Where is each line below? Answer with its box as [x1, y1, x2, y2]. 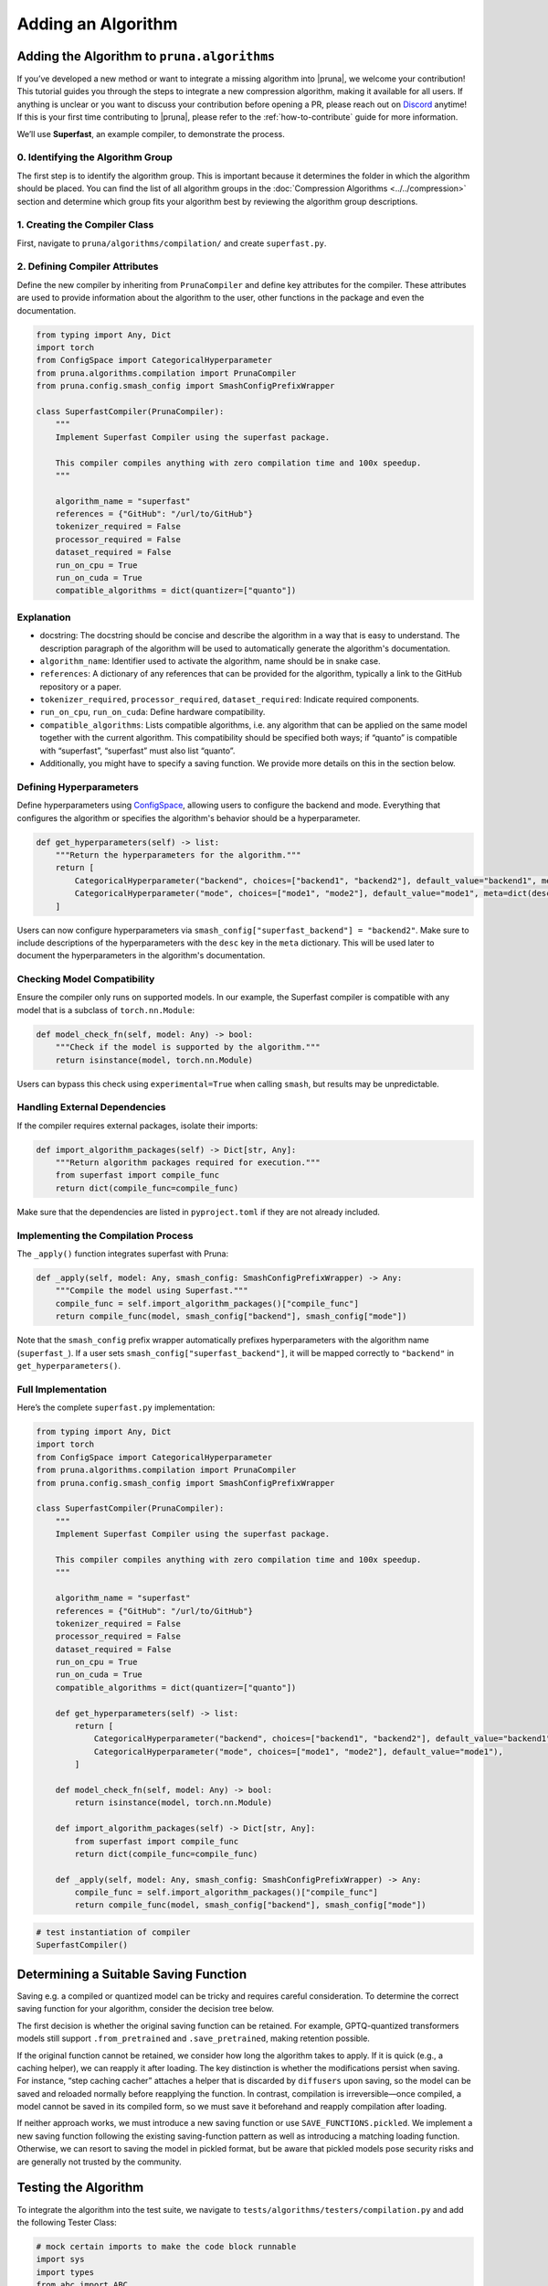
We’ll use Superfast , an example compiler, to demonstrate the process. [16, 128, 285, 139]
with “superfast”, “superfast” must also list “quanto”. [39, 745, 236, 756]
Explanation [16, 611, 71, 624]
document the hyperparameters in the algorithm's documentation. [16, 950, 266, 961]
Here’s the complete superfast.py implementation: [16, 1402, 216, 1413]
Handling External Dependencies [16, 1101, 166, 1114]
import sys [36, 2254, 85, 2265]
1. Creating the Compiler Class [16, 219, 154, 231]
